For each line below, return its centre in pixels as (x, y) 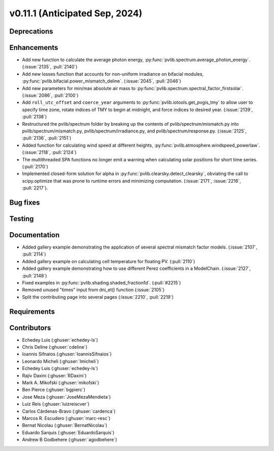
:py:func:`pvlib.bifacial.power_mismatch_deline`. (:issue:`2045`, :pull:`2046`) (101, 81)
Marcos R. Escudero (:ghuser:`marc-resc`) (66, 418)
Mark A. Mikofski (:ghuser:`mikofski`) (61, 383)
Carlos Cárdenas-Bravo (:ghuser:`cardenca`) (69, 411)
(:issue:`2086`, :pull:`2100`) (50, 95)
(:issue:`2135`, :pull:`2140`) (50, 67)
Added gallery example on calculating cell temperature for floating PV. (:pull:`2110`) (109, 261)
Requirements (32, 311)
